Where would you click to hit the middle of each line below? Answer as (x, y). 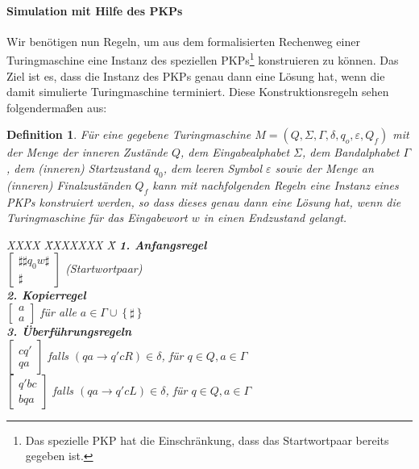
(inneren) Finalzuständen (69, 184)
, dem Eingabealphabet (235, 152)
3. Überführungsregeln (69, 331)
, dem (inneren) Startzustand (78, 168)
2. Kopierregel (46, 295)
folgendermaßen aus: (57, 107)
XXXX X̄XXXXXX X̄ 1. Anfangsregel (107, 244)
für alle (58, 311)
